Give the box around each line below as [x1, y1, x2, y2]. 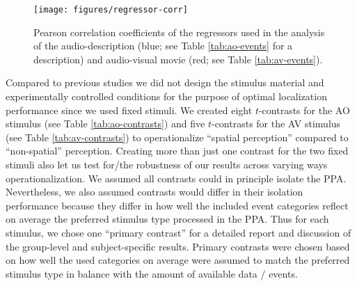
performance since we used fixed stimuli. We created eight [6, 102, 253, 117]
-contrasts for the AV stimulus [211, 116, 341, 131]
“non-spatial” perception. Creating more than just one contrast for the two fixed [6, 143, 349, 158]
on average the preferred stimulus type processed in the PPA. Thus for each [6, 212, 329, 226]
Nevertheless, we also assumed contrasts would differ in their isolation [6, 184, 303, 199]
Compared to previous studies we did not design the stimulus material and [6, 75, 324, 90]
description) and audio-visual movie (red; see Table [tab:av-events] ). [33, 51, 323, 66]
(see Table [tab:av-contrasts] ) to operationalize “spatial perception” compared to [6, 129, 349, 144]
